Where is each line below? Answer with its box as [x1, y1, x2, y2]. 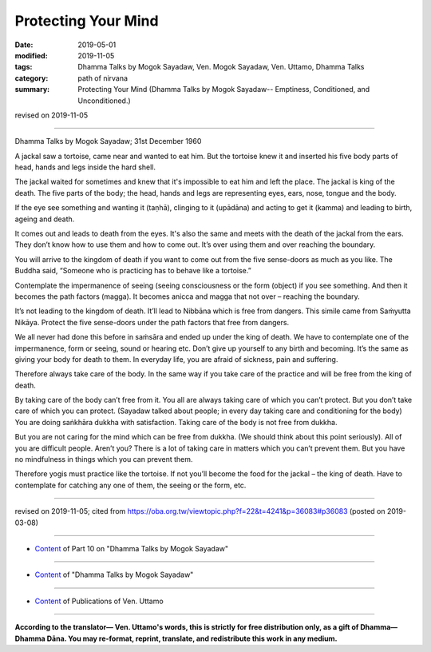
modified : [14, 50, 48, 60]
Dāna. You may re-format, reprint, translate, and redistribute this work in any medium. [46, 634, 338, 643]
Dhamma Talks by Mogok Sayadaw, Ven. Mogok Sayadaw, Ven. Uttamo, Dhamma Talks [77, 62, 365, 72]
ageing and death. [14, 214, 75, 224]
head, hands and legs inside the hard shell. [14, 162, 156, 172]
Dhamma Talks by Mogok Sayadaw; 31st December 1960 [14, 137, 202, 146]
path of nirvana [77, 73, 128, 83]
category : [14, 73, 49, 83]
